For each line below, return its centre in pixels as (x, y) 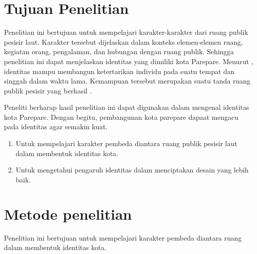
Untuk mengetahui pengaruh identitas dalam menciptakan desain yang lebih (132, 170)
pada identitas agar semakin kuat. (56, 127)
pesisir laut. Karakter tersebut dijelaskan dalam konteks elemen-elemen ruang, (124, 42)
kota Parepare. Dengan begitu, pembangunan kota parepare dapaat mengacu (121, 117)
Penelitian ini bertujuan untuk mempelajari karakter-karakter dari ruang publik (126, 32)
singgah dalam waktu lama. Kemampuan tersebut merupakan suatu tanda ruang (127, 81)
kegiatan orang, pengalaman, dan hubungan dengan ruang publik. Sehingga (119, 51)
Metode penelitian (68, 213)
